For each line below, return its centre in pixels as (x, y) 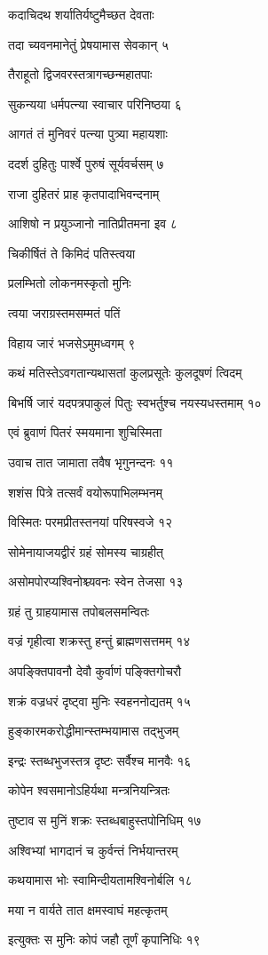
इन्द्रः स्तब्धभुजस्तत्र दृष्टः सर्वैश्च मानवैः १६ (100, 760)
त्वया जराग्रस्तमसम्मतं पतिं (64, 312)
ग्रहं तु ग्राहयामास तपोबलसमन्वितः (79, 611)
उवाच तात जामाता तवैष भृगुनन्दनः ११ (91, 462)
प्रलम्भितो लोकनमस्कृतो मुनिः (70, 283)
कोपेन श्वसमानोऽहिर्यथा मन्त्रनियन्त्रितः (89, 790)
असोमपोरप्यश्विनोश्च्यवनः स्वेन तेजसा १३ (96, 581)
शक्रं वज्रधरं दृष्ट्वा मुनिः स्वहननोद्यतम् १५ (99, 700)
